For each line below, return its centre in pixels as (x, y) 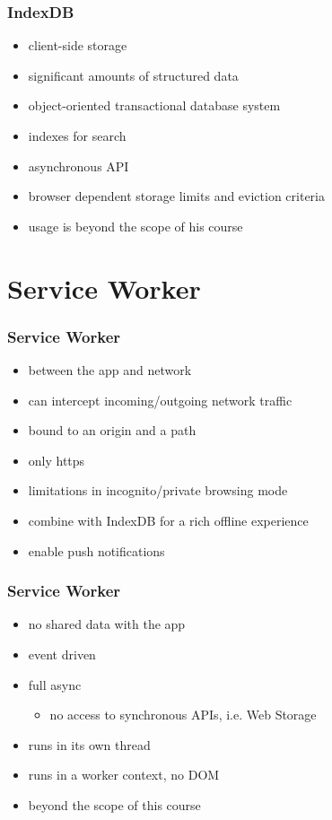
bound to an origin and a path (112, 430)
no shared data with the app (107, 624)
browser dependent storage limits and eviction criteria (176, 196)
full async (55, 684)
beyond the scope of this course (114, 804)
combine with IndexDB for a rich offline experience (168, 520)
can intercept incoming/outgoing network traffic (160, 400)
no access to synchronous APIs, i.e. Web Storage (183, 715)
